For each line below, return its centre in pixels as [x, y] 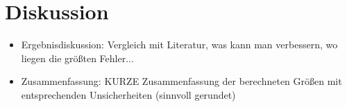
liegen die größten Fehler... [77, 58]
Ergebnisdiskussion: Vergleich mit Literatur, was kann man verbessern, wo [179, 45]
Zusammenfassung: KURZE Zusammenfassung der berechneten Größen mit [181, 81]
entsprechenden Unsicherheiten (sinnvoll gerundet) [128, 94]
